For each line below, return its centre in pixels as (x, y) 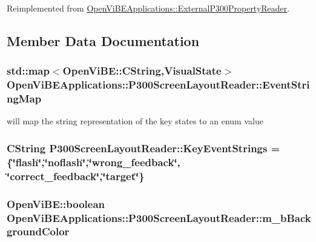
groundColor (38, 231)
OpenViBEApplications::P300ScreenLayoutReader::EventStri (158, 85)
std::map (28, 71)
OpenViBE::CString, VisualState (142, 71)
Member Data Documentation (103, 40)
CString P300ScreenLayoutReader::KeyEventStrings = (143, 148)
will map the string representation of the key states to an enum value (135, 121)
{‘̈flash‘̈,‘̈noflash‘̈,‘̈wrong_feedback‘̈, (94, 162)
